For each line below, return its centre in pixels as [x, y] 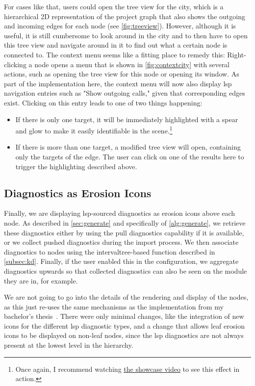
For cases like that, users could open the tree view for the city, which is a [114, 6]
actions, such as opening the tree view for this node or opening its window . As [122, 74]
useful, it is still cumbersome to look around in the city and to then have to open [126, 35]
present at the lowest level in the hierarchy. [69, 345]
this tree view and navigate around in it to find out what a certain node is [116, 45]
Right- [237, 54]
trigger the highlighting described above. [76, 166]
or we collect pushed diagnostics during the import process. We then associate [121, 242]
